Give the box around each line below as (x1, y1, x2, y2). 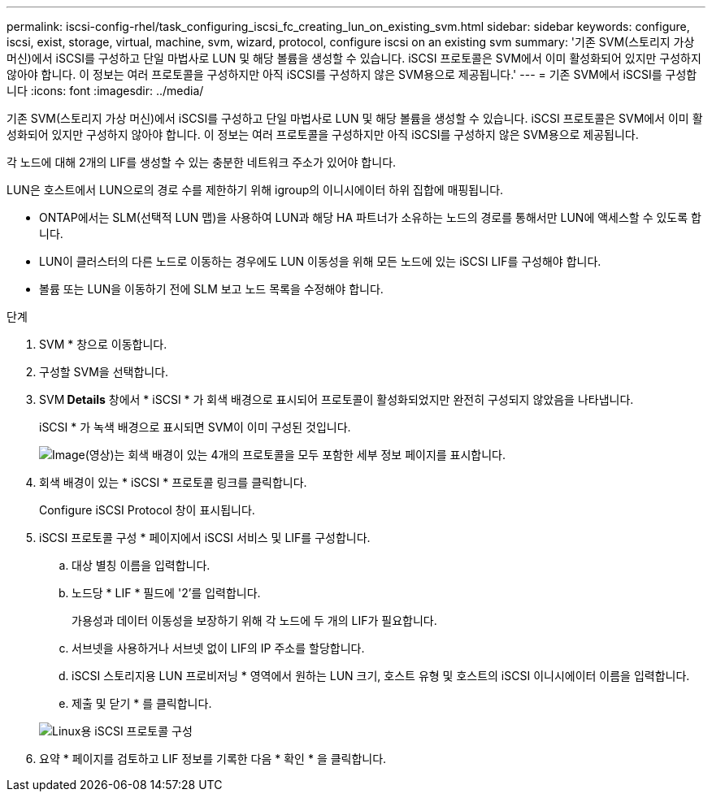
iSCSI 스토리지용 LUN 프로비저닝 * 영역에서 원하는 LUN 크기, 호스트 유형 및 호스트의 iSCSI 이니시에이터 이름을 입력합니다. (72, 669, 690, 683)
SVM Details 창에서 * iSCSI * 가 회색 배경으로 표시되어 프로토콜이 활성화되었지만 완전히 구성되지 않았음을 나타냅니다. (39, 392, 634, 406)
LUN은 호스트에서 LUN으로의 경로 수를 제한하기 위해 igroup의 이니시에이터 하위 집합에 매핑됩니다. (7, 183, 504, 197)
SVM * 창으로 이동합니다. (39, 337, 167, 351)
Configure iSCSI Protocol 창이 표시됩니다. (39, 503, 255, 517)
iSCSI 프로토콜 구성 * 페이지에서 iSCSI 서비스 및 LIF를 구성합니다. (39, 531, 371, 544)
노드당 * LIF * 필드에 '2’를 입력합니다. (72, 586, 261, 600)
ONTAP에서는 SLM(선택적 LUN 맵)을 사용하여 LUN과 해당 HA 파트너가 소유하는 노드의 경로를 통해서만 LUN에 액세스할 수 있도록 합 (39, 210, 701, 224)
